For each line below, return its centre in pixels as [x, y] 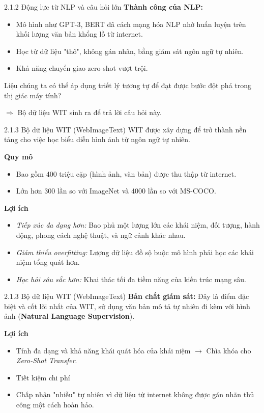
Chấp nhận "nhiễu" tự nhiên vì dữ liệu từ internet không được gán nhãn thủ [135, 394]
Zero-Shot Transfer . [47, 360]
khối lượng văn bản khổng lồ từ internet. [79, 34]
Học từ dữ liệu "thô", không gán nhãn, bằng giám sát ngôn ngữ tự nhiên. [130, 51]
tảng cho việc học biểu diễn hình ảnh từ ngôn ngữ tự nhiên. [97, 139]
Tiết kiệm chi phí [43, 377]
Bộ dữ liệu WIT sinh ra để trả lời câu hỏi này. [90, 112]
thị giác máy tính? [33, 95]
